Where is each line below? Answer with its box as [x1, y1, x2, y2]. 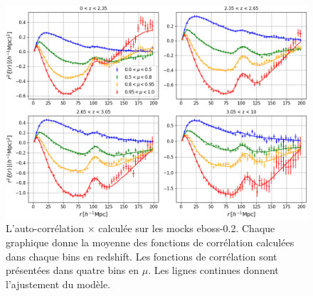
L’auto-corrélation [6, 221, 84, 236]
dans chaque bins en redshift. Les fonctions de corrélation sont [6, 248, 277, 263]
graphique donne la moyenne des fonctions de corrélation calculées [6, 234, 295, 249]
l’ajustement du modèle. [6, 276, 111, 291]
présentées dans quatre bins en [6, 263, 139, 278]
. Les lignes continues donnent [148, 263, 279, 278]
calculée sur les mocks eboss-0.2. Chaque [98, 221, 275, 236]
